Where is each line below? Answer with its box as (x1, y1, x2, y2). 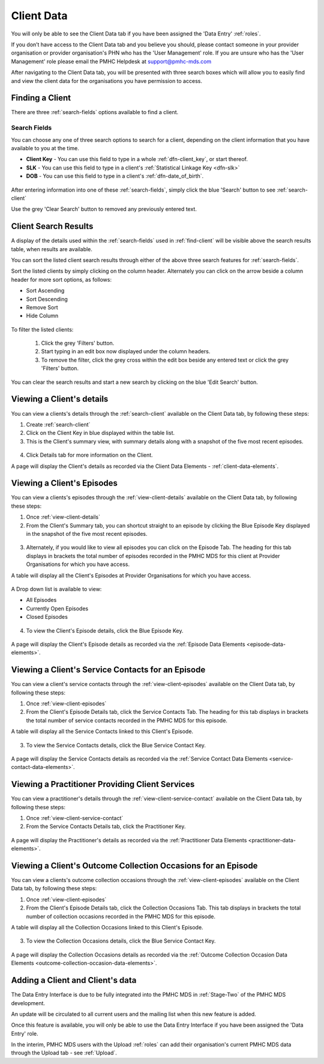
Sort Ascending (26, 287, 65, 294)
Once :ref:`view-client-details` (26, 514, 100, 521)
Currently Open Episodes (26, 604, 89, 612)
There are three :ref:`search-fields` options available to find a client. (11, 109, 179, 116)
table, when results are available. (11, 245, 93, 252)
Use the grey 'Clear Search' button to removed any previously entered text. (11, 205, 197, 213)
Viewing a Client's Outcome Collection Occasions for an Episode (11, 860, 258, 871)
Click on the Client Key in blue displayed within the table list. (26, 430, 175, 437)
